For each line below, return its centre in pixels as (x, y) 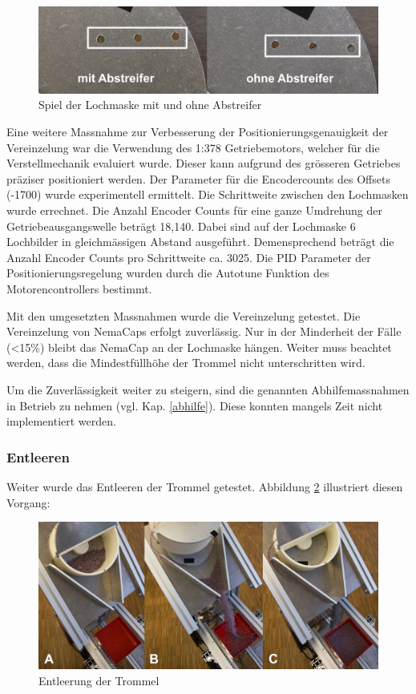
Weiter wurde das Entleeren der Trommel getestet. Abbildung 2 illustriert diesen (205, 486)
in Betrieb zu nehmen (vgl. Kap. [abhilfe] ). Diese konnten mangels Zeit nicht (195, 405)
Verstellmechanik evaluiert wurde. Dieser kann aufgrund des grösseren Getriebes (204, 163)
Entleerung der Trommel (99, 680)
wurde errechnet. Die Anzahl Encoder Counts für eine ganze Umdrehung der (194, 210)
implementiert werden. (61, 421)
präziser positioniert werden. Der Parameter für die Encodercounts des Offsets (198, 178)
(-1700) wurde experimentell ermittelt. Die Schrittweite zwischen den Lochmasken (208, 194)
